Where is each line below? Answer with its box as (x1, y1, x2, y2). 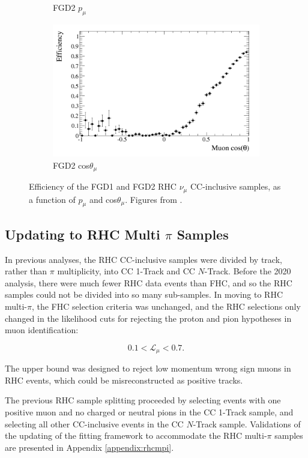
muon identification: (5, 324, 79, 336)
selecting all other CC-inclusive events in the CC (5, 417, 184, 430)
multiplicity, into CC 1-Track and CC (57, 265, 195, 277)
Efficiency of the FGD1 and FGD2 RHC (29, 180, 177, 193)
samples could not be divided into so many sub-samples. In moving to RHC (5, 288, 283, 301)
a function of (29, 193, 76, 205)
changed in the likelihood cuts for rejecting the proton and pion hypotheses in (5, 312, 292, 324)
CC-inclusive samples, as (190, 180, 281, 193)
